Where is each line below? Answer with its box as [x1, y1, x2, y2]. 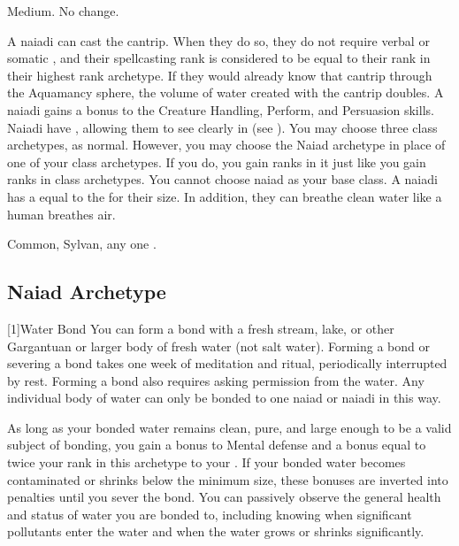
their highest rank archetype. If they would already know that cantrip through [7, 65, 432, 84]
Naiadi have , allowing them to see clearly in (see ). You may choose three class [7, 118, 438, 136]
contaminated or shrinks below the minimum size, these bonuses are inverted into [7, 470, 448, 488]
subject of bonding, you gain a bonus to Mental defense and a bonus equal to [7, 435, 426, 454]
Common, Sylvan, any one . [7, 235, 157, 253]
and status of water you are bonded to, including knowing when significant [7, 504, 412, 523]
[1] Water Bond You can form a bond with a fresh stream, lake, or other [7, 319, 394, 337]
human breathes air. [7, 204, 116, 223]
